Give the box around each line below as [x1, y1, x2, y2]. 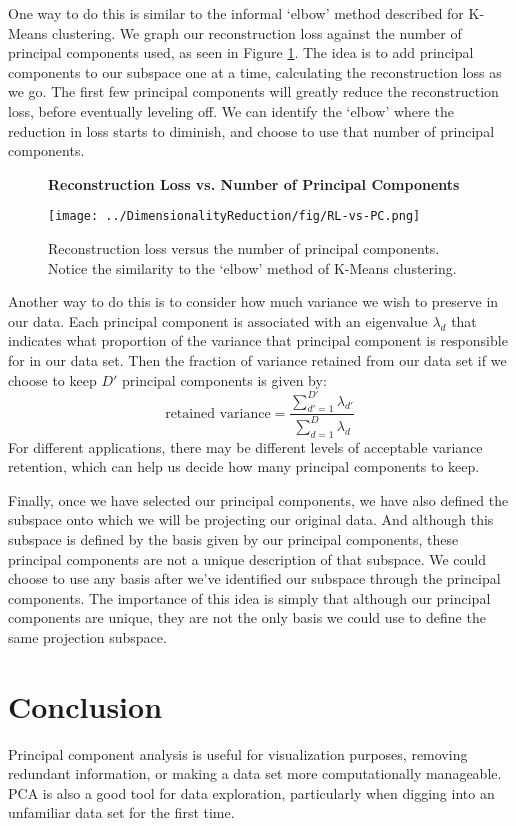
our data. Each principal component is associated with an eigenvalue [8, 310, 428, 331]
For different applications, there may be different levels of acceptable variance [8, 436, 483, 457]
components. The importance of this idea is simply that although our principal [8, 587, 491, 608]
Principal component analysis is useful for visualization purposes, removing [8, 743, 468, 764]
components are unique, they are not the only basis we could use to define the [8, 607, 486, 628]
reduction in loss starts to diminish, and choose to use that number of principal [8, 120, 495, 141]
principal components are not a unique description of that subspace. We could [8, 548, 487, 569]
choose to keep [8, 369, 97, 390]
